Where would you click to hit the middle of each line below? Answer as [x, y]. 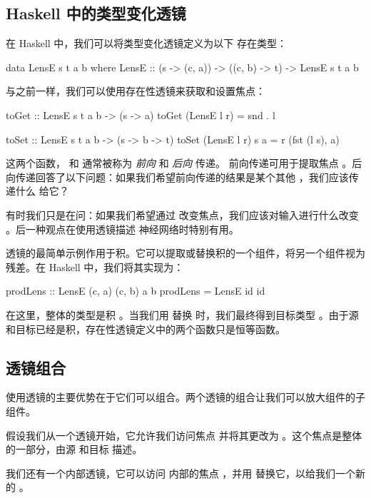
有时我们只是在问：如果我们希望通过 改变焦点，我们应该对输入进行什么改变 [182, 214]
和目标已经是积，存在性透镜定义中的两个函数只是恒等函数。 [146, 329]
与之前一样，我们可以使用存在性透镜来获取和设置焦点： [136, 91]
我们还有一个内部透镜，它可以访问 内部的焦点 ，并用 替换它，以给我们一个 [181, 473]
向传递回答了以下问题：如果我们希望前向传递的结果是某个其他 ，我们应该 [177, 177]
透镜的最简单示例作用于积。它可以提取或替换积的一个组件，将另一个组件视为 [185, 253]
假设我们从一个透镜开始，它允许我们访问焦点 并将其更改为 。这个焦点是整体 [184, 435]
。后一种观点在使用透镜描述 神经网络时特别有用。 [122, 229]
